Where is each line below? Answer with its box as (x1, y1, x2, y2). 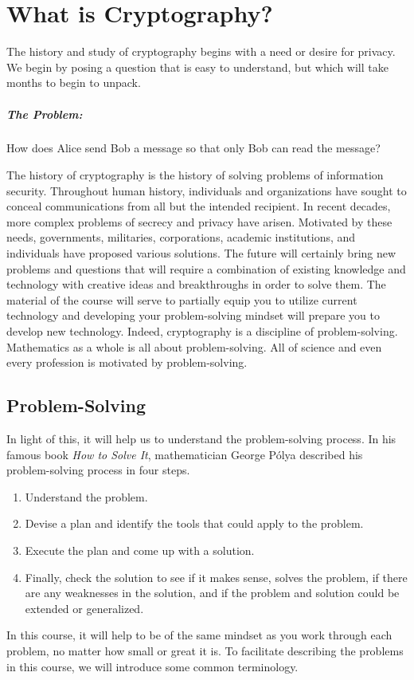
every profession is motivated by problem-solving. (6, 354, 248, 371)
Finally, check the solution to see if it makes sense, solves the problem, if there (25, 568, 408, 585)
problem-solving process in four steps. (6, 462, 190, 478)
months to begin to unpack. (6, 74, 141, 91)
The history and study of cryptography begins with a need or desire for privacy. (6, 43, 396, 60)
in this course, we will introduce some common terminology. (6, 658, 299, 674)
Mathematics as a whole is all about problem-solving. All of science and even (6, 338, 382, 355)
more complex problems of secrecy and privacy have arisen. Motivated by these (6, 213, 393, 230)
